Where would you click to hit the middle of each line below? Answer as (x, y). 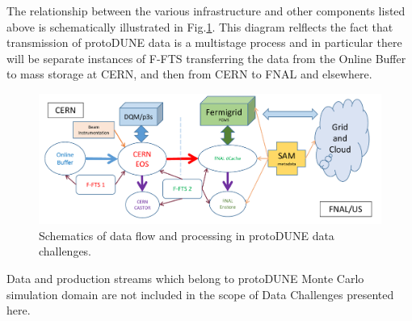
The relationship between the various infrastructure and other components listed (206, 11)
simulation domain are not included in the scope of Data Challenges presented (200, 294)
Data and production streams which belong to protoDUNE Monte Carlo (185, 278)
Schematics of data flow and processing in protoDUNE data (187, 235)
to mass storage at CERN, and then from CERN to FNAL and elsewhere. (189, 74)
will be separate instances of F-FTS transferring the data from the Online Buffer (206, 58)
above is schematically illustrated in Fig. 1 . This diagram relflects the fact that (200, 26)
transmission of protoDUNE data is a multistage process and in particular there (204, 42)
